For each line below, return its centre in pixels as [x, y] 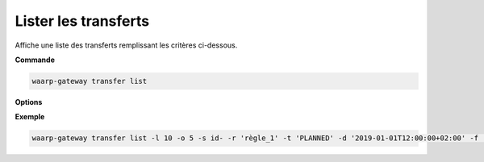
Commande [35, 60]
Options [29, 102]
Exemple [30, 117]
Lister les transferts [82, 21]
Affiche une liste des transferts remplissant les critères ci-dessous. [126, 45]
